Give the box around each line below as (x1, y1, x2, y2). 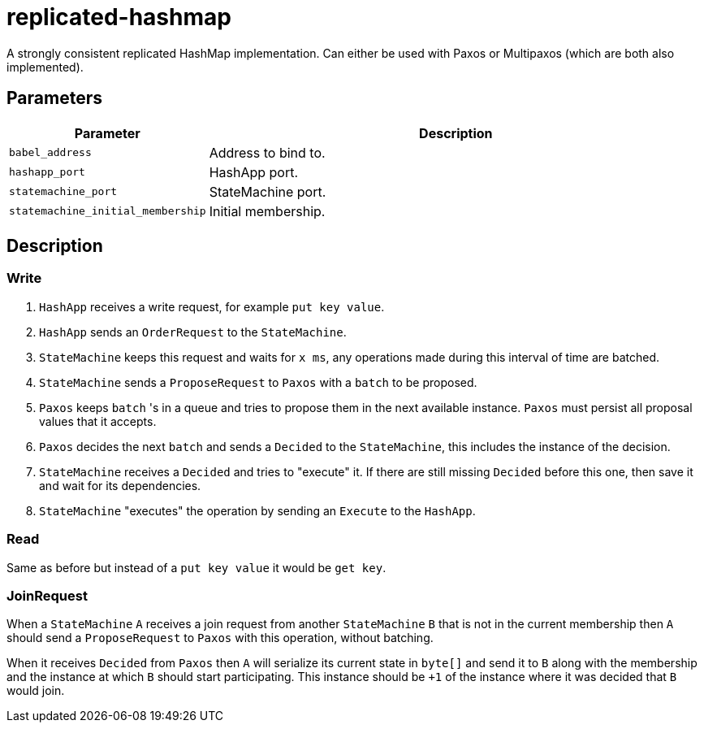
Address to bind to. (209, 144, 326, 161)
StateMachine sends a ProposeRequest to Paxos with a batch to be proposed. (39, 375, 477, 389)
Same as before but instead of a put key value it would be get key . (6, 560, 387, 575)
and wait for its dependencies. (39, 478, 201, 493)
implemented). (6, 59, 84, 74)
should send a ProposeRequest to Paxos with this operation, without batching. (6, 631, 434, 645)
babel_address (9, 146, 92, 159)
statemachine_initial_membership (9, 205, 206, 218)
